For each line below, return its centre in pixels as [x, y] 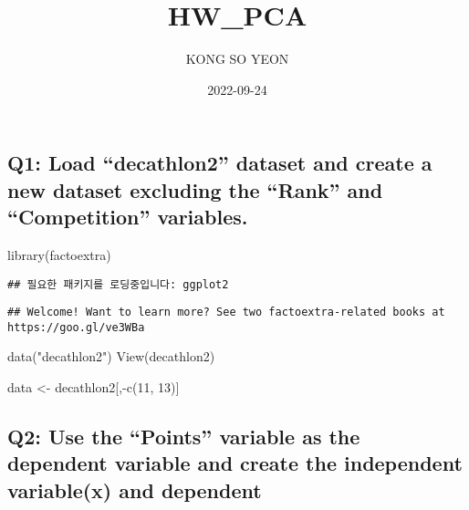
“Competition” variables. [128, 217]
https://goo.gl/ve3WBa [76, 327]
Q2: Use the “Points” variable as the [184, 437]
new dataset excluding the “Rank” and [195, 189]
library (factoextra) [59, 254]
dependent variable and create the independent [235, 463]
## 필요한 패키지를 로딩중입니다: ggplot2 [118, 284]
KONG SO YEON [237, 59]
